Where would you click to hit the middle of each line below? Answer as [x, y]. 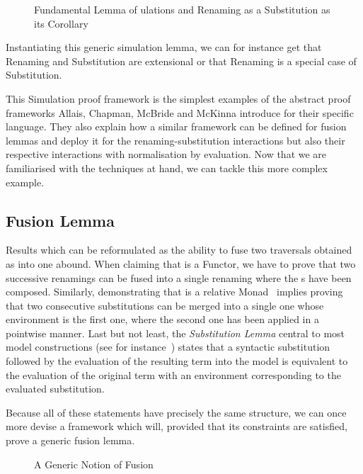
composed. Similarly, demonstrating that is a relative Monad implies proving [174, 292]
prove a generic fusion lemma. [70, 440]
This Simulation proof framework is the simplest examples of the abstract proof [178, 98]
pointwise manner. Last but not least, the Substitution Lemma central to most [175, 333]
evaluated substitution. [55, 389]
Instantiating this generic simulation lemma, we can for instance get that [164, 47]
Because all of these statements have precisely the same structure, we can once [176, 412]
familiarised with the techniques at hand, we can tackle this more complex [167, 168]
